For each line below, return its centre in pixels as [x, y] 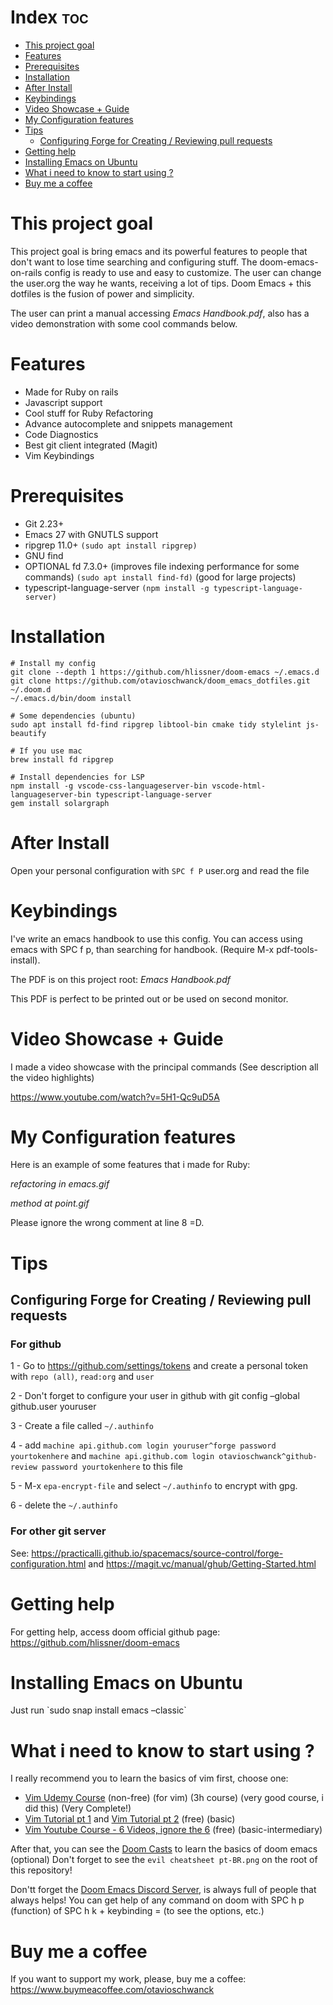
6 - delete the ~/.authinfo [64, 1505]
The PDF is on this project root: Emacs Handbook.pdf [120, 979]
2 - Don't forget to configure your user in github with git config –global [155, 1396]
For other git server [58, 1531]
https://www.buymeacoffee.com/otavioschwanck [112, 1990]
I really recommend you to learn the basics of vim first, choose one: [149, 1778]
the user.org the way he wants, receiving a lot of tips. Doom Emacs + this [161, 283]
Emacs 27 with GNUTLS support [91, 534]
